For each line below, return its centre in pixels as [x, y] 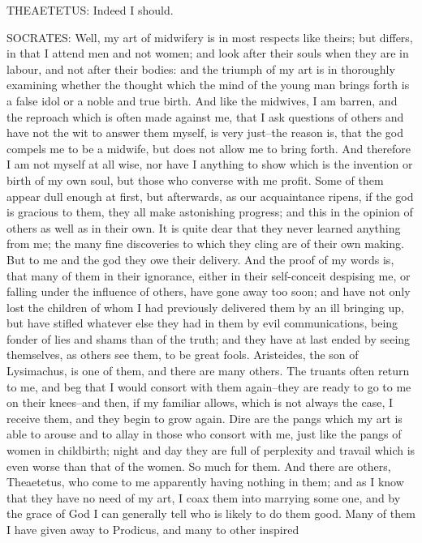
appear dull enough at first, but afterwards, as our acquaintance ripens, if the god [210, 196]
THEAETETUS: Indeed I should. [90, 10]
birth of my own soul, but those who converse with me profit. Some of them [195, 180]
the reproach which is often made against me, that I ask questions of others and [205, 116]
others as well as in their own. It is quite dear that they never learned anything [204, 227]
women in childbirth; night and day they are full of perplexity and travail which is [211, 450]
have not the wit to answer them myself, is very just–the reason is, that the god [205, 133]
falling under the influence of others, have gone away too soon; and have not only [209, 291]
